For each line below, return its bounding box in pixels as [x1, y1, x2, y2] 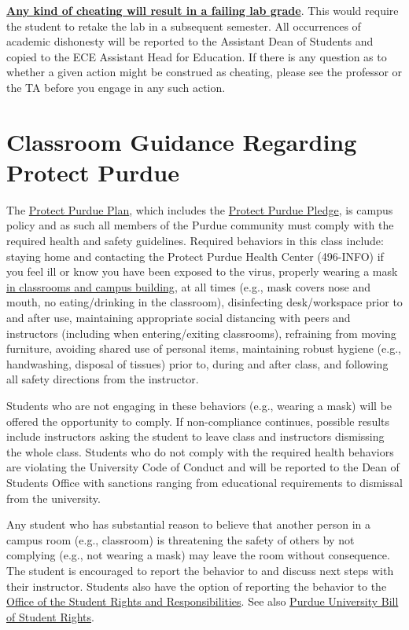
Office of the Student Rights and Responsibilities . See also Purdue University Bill [6, 593, 399, 610]
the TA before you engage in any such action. [6, 79, 226, 95]
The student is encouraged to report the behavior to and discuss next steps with [6, 562, 394, 578]
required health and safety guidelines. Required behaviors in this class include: [6, 233, 384, 249]
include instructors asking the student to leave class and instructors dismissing [6, 428, 385, 445]
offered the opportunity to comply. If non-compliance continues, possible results [6, 412, 390, 429]
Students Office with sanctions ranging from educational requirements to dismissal [6, 474, 403, 490]
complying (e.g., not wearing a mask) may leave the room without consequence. [6, 547, 390, 563]
